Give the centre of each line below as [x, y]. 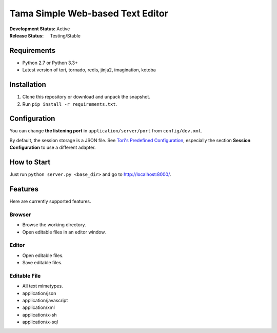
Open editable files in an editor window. [64, 232]
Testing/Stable [65, 35]
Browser [20, 214]
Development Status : [33, 29]
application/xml [38, 307]
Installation [28, 85]
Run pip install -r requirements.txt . [70, 104]
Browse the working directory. [54, 225]
